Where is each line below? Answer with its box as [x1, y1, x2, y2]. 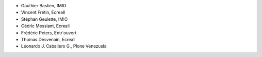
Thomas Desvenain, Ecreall [21, 36, 76, 42]
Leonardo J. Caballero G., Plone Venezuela [21, 43, 107, 49]
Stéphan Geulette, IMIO [21, 16, 68, 22]
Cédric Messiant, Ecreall [21, 23, 70, 29]
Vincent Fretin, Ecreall [21, 10, 65, 15]
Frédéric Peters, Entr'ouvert [21, 29, 77, 36]
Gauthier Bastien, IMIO [21, 3, 66, 8]
